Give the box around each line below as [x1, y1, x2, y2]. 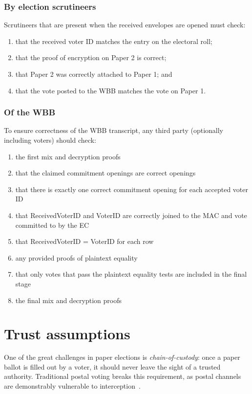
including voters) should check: [4, 135, 96, 145]
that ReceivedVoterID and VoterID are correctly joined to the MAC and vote [15, 210, 247, 220]
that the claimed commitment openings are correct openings [15, 168, 196, 178]
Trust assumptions [4, 324, 130, 344]
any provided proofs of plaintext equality [15, 252, 138, 263]
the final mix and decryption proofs [15, 295, 122, 305]
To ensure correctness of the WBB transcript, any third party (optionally [4, 125, 223, 135]
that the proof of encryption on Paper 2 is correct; [15, 52, 167, 63]
